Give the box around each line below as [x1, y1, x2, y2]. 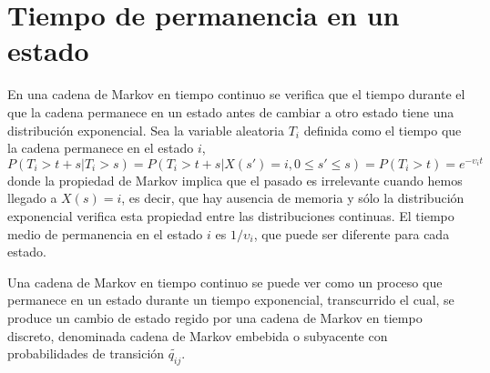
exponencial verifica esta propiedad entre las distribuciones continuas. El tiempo [7, 206, 454, 225]
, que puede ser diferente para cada [253, 224, 450, 243]
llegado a [7, 188, 57, 207]
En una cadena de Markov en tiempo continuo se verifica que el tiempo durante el [7, 85, 465, 104]
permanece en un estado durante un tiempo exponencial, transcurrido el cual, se [7, 290, 454, 309]
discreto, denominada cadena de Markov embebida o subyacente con [7, 326, 388, 345]
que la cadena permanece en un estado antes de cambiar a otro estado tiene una [7, 102, 454, 121]
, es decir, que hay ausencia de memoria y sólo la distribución [121, 188, 464, 207]
